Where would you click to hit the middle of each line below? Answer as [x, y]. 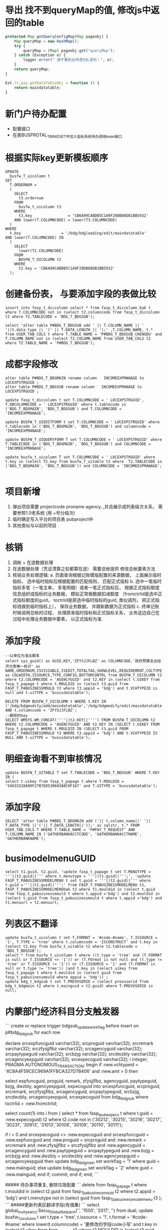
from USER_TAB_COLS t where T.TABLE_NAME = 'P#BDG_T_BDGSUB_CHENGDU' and [84, 334]
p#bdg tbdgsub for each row [33, 1033]
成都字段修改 [32, 365]
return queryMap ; [32, 69]
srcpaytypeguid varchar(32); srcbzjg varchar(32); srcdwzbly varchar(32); [81, 1054]
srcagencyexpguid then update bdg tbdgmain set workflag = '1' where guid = [82, 1162]
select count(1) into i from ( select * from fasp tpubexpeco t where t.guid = [79, 1114]
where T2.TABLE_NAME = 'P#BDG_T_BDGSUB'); [50, 343]
